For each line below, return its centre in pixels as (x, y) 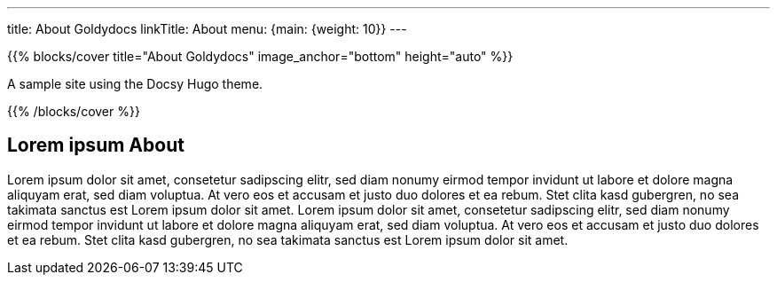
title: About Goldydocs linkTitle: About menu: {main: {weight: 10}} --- (207, 29)
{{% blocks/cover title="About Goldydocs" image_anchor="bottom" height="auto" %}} (260, 56)
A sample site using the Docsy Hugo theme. (135, 84)
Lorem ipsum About (96, 145)
